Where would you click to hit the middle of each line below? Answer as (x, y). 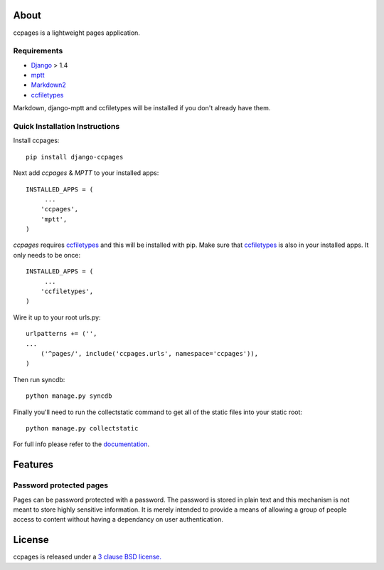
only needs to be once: (47, 255)
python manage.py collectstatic (82, 428)
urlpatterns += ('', (62, 334)
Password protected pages (61, 485)
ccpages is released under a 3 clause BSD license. (87, 557)
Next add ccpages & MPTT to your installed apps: (86, 173)
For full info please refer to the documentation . (81, 444)
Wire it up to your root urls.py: (57, 317)
